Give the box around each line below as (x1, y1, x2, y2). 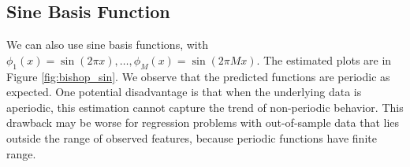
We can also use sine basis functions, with (6, 36, 208, 53)
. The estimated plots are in (256, 51, 392, 68)
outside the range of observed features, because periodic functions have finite (6, 129, 377, 146)
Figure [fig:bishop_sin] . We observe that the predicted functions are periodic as (6, 68, 390, 84)
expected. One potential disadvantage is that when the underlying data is (6, 83, 362, 100)
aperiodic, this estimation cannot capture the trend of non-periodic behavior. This (6, 98, 404, 115)
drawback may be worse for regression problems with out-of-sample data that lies (6, 114, 400, 131)
